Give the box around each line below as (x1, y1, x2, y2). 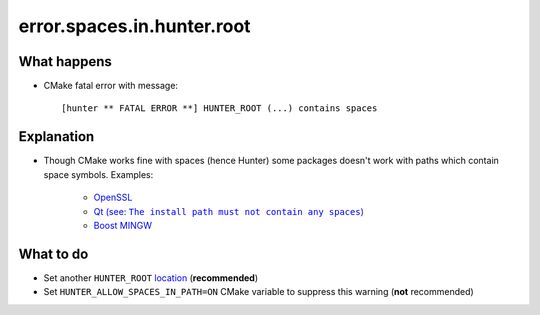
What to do (18, 245, 89, 262)
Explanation (18, 128, 95, 145)
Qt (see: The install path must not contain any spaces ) (93, 205, 364, 217)
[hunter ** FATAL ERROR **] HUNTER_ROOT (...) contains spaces (61, 103, 378, 114)
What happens (18, 53, 112, 70)
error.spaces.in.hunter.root (18, 15, 251, 37)
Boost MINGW (93, 219, 153, 231)
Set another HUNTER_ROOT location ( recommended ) (43, 271, 259, 284)
